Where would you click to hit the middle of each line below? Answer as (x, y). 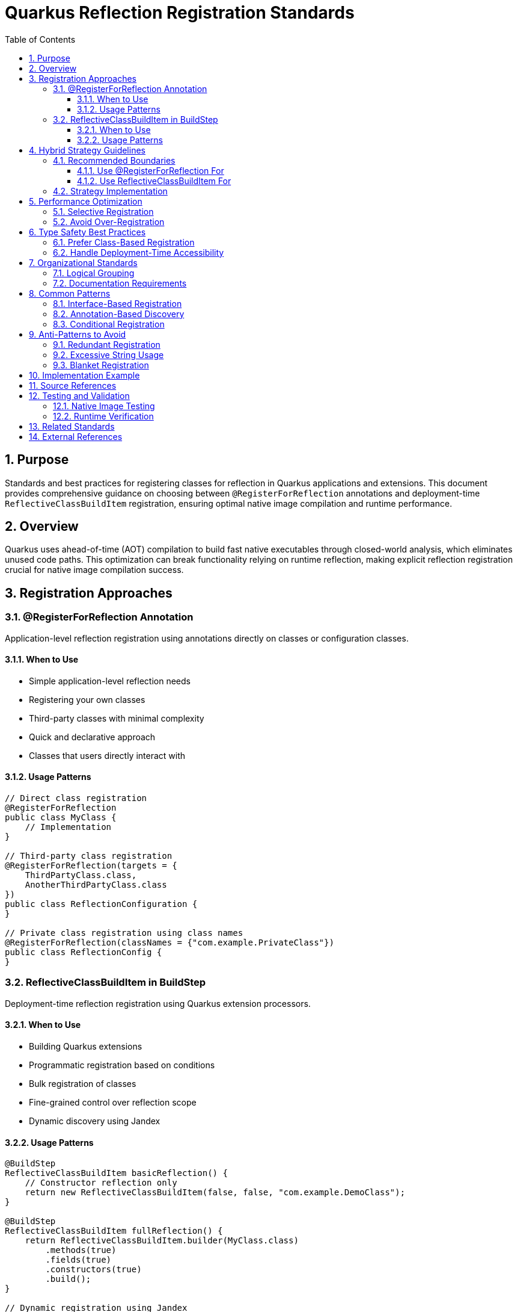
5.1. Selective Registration (103, 211)
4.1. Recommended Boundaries (114, 160)
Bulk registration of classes (83, 1084)
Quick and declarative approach (92, 737)
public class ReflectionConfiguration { (101, 904)
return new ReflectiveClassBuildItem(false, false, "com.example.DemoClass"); (215, 1193)
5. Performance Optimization (86, 201)
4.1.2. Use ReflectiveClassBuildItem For (154, 181)
